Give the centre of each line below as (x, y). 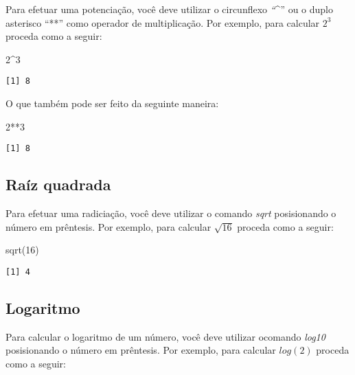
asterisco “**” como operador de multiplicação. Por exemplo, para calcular (163, 22)
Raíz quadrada (58, 184)
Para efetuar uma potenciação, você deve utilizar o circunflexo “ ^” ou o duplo (170, 9)
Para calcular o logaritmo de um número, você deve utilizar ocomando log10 (165, 336)
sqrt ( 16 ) (22, 250)
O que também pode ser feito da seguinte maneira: (112, 103)
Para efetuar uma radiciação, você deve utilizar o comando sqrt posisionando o (171, 213)
